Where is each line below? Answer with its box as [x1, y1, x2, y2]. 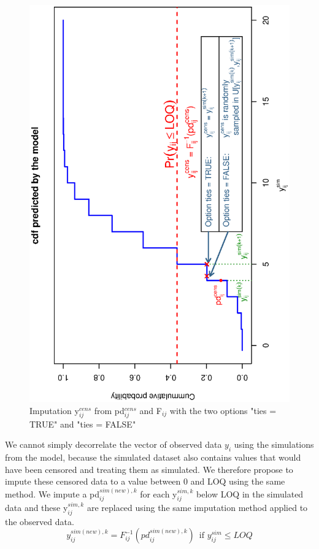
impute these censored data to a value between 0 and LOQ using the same [5, 475, 285, 488]
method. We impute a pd [5, 487, 100, 500]
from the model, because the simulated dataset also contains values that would [5, 451, 301, 464]
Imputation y [29, 404, 79, 417]
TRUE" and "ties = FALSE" [29, 417, 136, 430]
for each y [140, 487, 177, 500]
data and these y [5, 501, 68, 514]
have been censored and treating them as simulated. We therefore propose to [5, 463, 293, 475]
